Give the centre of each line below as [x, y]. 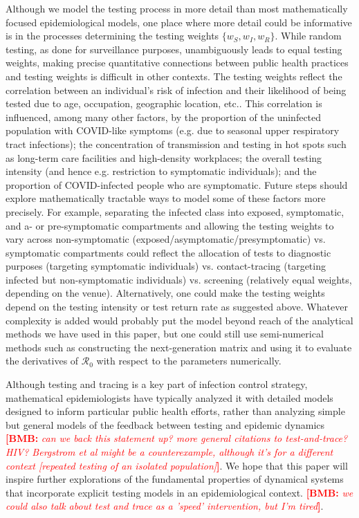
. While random [308, 36]
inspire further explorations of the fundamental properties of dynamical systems [175, 479]
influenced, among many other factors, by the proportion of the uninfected [164, 117]
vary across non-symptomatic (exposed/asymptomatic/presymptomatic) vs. [166, 239]
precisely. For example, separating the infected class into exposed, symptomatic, [175, 211]
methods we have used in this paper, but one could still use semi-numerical [165, 334]
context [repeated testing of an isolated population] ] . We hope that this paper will [177, 465]
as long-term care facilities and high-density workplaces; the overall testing [164, 157]
